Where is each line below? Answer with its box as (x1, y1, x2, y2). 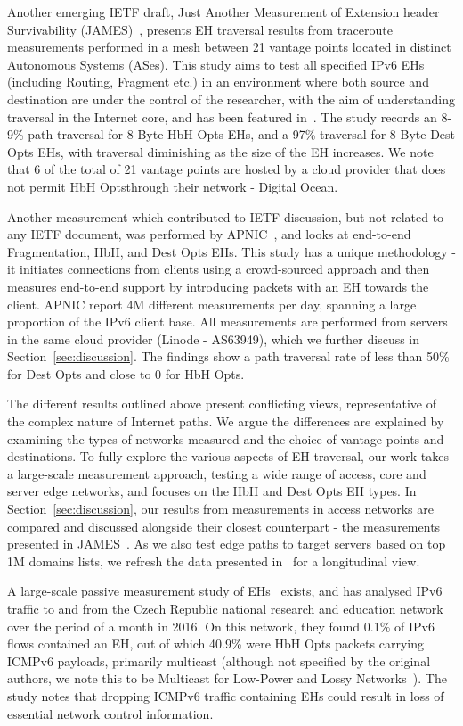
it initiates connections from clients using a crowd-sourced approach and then (7, 260, 430, 278)
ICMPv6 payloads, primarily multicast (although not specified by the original (7, 651, 431, 670)
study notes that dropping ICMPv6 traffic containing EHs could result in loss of (7, 686, 444, 705)
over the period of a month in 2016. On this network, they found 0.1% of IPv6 (7, 616, 435, 635)
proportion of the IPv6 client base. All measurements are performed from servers (7, 312, 448, 331)
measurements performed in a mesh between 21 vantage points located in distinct (7, 37, 451, 56)
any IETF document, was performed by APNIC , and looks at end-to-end (7, 225, 411, 243)
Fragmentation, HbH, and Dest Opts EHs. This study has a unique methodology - (7, 242, 456, 260)
